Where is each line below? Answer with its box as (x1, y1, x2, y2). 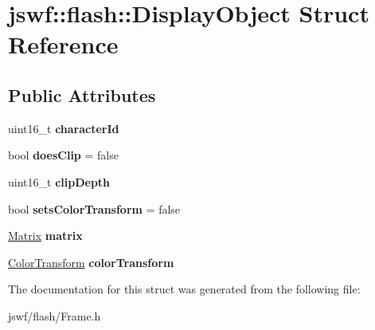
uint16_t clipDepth (8, 173, 111, 190)
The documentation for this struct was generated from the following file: (8, 281, 361, 297)
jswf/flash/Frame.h (8, 307, 101, 324)
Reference (8, 28, 119, 61)
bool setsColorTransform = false (8, 200, 181, 217)
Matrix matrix (8, 227, 83, 244)
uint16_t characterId (8, 120, 119, 136)
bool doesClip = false (8, 147, 119, 163)
